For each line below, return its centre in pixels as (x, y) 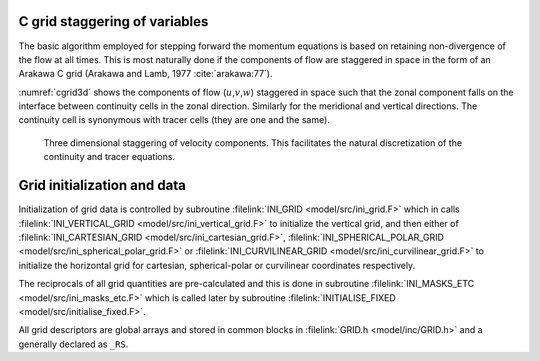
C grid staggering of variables (113, 21)
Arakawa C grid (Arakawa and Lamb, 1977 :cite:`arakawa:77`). (145, 74)
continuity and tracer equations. (109, 157)
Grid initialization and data (102, 185)
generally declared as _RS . (73, 344)
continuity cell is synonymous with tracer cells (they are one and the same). (174, 120)
